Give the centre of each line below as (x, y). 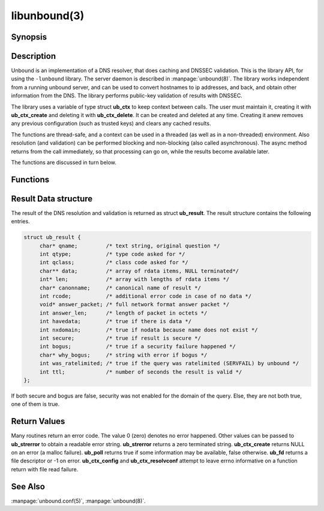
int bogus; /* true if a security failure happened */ (138, 346)
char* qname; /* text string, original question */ (130, 246)
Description (34, 56)
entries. (20, 222)
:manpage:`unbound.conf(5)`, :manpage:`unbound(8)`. (79, 501)
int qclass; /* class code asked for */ (114, 262)
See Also (28, 486)
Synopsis (29, 37)
